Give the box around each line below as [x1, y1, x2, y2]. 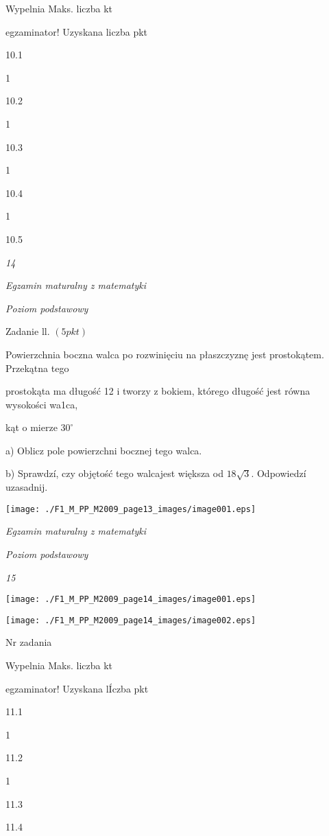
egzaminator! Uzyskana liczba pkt [5, 24, 148, 38]
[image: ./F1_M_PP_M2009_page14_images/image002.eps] [5, 615, 256, 625]
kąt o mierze [5, 420, 58, 434]
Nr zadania [5, 635, 52, 649]
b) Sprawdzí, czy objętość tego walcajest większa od [5, 466, 223, 480]
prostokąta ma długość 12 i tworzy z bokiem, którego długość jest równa [5, 384, 310, 398]
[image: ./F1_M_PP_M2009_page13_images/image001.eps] [5, 504, 256, 514]
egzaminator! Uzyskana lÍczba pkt [5, 681, 149, 695]
